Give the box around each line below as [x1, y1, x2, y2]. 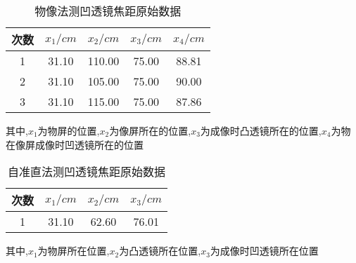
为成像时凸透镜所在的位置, [200, 123, 322, 137]
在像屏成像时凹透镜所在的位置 [6, 137, 144, 151]
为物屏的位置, [37, 123, 100, 137]
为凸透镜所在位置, [119, 243, 201, 258]
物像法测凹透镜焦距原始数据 [34, 3, 182, 19]
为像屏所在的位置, [109, 123, 191, 137]
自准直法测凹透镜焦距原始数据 [8, 163, 166, 180]
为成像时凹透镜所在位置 [210, 243, 319, 258]
